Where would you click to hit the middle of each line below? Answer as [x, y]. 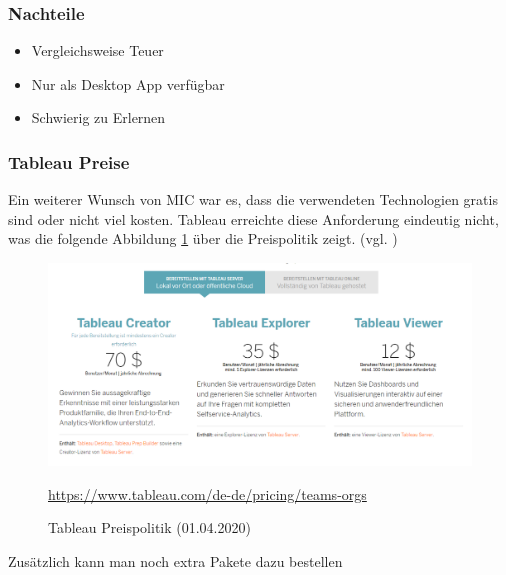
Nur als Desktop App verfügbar [128, 83]
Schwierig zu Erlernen [98, 117]
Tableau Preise [69, 161]
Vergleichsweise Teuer [97, 50]
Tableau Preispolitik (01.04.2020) [149, 527]
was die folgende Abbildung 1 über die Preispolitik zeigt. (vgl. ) [203, 238]
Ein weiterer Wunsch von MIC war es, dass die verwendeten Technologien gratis [253, 199]
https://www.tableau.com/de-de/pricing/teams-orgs [207, 493]
